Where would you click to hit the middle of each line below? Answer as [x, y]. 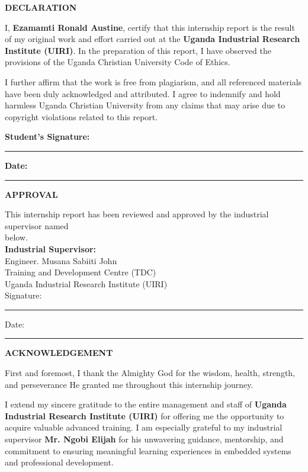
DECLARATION [41, 7]
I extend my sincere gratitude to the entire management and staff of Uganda [146, 404]
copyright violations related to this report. [81, 116]
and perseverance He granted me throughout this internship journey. [129, 384]
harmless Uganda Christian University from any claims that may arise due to [145, 105]
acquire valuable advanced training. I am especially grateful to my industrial [144, 427]
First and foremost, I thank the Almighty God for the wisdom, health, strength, [150, 373]
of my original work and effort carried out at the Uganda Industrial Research [153, 39]
